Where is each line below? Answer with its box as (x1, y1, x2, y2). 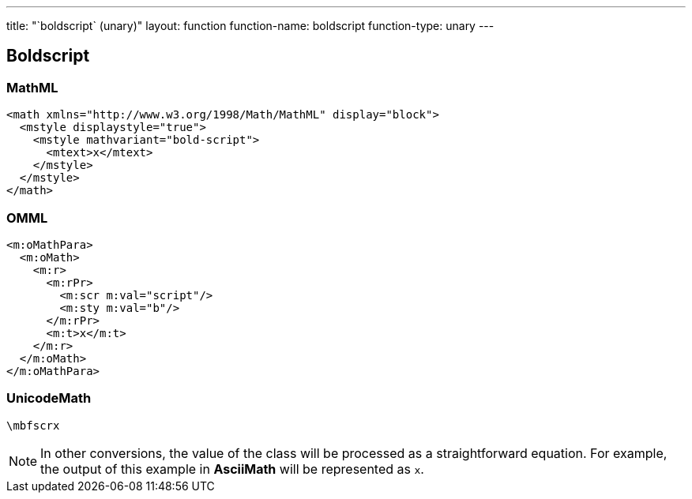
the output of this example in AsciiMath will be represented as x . (40, 460, 424, 477)
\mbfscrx (6, 418, 60, 432)
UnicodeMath (6, 390, 92, 407)
